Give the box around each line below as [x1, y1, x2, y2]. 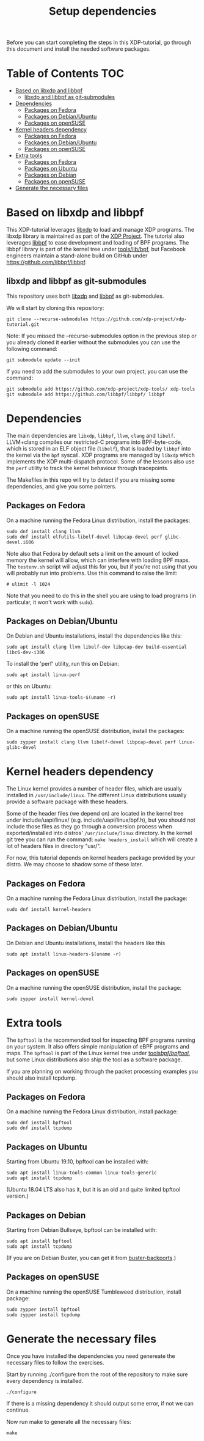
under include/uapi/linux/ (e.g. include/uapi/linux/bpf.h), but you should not [6, 816, 195, 824]
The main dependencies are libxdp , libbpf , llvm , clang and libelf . [6, 432, 175, 439]
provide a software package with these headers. [6, 798, 128, 805]
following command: [6, 345, 58, 352]
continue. [6, 1406, 31, 1413]
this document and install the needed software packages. [6, 45, 151, 53]
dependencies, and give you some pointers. [6, 482, 117, 490]
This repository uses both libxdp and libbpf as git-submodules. [6, 292, 164, 300]
